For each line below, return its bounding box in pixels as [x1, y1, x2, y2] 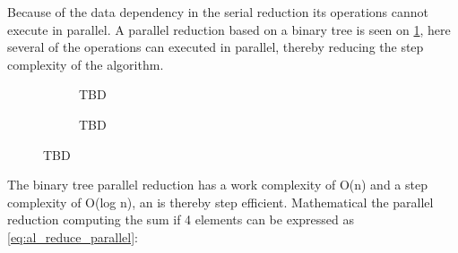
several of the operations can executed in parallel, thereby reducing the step [7, 38, 424, 56]
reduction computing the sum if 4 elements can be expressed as [7, 210, 354, 229]
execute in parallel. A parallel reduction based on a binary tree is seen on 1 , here [7, 20, 451, 38]
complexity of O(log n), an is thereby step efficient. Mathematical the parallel [7, 192, 434, 211]
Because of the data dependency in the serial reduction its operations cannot [7, 3, 429, 21]
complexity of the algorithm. [7, 55, 164, 73]
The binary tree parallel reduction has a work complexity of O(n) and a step [7, 175, 428, 194]
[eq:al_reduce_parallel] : [7, 227, 138, 246]
